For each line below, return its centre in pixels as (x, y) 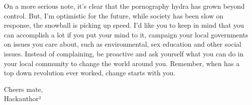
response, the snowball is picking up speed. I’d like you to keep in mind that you (124, 25)
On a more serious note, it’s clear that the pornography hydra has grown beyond (124, 6)
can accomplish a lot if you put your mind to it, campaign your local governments (126, 34)
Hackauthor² (23, 98)
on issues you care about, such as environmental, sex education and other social (123, 44)
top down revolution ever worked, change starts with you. (90, 73)
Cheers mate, (24, 89)
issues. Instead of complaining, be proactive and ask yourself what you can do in (124, 53)
